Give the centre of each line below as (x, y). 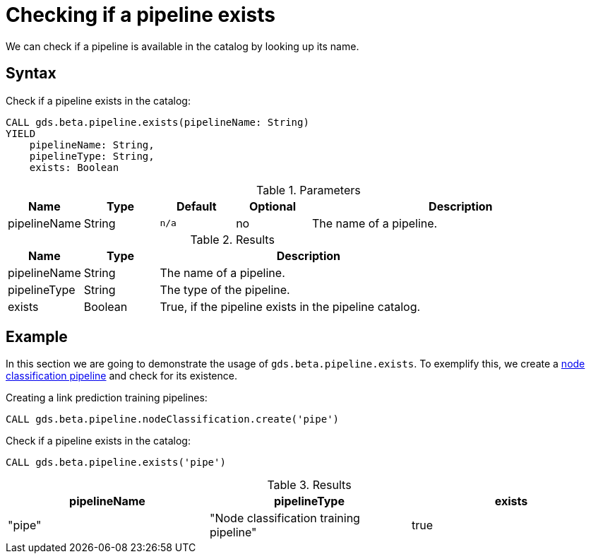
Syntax (31, 73)
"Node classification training (285, 518)
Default (196, 206)
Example (37, 337)
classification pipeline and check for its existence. (121, 376)
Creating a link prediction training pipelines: (107, 398)
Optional (273, 206)
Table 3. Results (309, 485)
